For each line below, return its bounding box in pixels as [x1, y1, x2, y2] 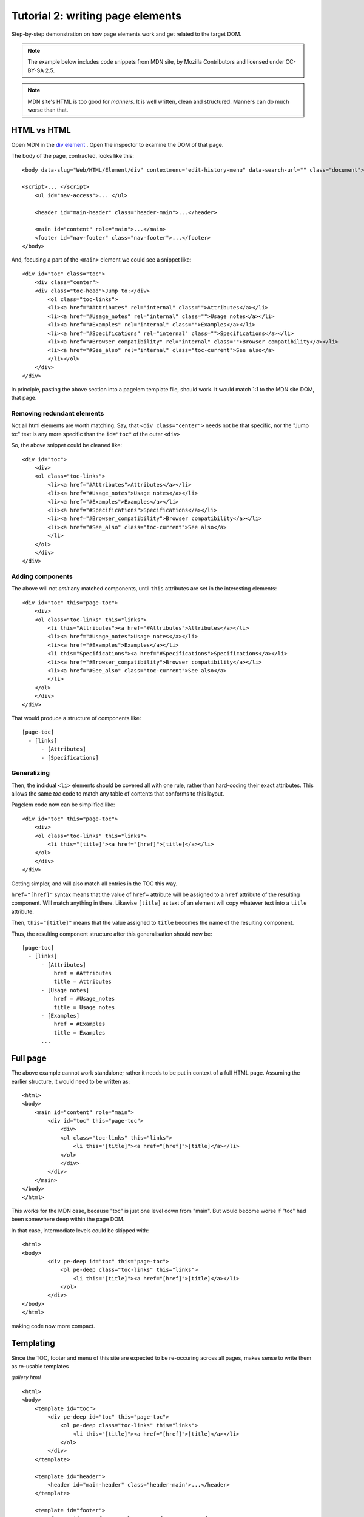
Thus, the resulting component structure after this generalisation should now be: [11, 930, 212, 938]
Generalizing [11, 769, 50, 777]
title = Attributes [53, 978, 112, 985]
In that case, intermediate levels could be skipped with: [11, 1226, 149, 1234]
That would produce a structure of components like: [11, 714, 141, 721]
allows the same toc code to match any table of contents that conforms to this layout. [11, 790, 224, 797]
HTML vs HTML [11, 125, 71, 135]
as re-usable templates [11, 1362, 69, 1370]
